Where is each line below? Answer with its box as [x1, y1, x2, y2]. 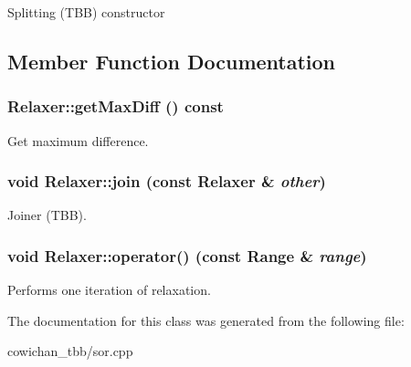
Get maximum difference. [7, 131, 149, 150]
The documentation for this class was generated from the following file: [7, 310, 405, 330]
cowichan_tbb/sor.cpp [7, 341, 133, 361]
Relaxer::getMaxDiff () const [7, 95, 224, 118]
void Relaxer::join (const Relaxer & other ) [7, 170, 326, 193]
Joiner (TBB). [7, 205, 87, 225]
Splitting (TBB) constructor [7, 3, 165, 21]
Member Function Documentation [7, 47, 336, 75]
